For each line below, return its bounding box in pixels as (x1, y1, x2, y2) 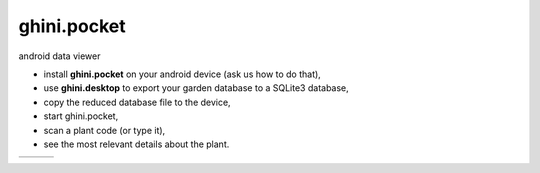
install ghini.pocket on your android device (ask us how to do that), (43, 68, 322, 80)
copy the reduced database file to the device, (43, 96, 231, 108)
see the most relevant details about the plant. (43, 138, 230, 150)
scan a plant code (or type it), (43, 124, 166, 136)
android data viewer (18, 50, 101, 62)
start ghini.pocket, (43, 110, 119, 122)
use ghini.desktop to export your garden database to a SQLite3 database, (43, 82, 349, 94)
